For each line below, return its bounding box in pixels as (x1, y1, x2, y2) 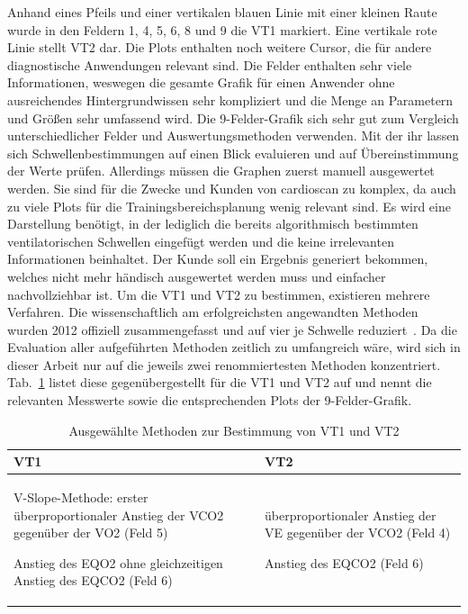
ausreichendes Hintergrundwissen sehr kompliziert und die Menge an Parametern (7, 90, 454, 109)
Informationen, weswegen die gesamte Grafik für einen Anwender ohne (7, 73, 395, 92)
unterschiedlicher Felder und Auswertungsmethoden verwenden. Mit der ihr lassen (7, 126, 460, 145)
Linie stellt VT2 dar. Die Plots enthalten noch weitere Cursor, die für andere (7, 38, 432, 57)
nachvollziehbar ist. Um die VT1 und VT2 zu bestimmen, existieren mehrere (7, 284, 430, 303)
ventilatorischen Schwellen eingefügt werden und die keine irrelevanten (7, 231, 394, 250)
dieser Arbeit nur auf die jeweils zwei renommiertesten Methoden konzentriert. (7, 355, 441, 374)
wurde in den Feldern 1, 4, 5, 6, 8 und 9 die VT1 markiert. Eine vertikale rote (7, 20, 437, 39)
